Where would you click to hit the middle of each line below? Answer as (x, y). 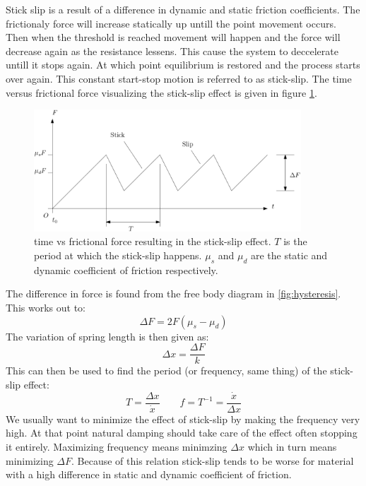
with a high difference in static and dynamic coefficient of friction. (149, 474)
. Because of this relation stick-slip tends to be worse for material (213, 460)
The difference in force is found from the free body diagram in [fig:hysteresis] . (173, 294)
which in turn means (292, 446)
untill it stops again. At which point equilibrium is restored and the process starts (183, 65)
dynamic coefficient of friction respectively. (126, 269)
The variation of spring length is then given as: (107, 336)
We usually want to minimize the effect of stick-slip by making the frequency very (183, 419)
